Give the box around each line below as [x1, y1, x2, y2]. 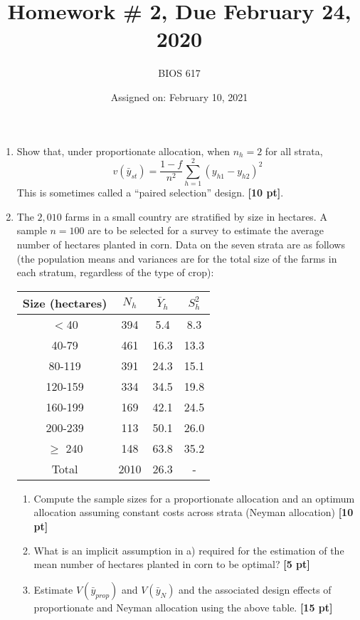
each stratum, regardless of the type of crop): [16, 265, 214, 280]
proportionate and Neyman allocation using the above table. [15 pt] [33, 599, 333, 614]
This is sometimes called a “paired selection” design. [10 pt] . [16, 185, 284, 200]
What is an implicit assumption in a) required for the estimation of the [33, 542, 344, 557]
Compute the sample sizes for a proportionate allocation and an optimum [33, 490, 355, 505]
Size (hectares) [22, 294, 107, 311]
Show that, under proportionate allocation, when [16, 143, 231, 158]
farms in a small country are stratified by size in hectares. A [65, 209, 327, 224]
